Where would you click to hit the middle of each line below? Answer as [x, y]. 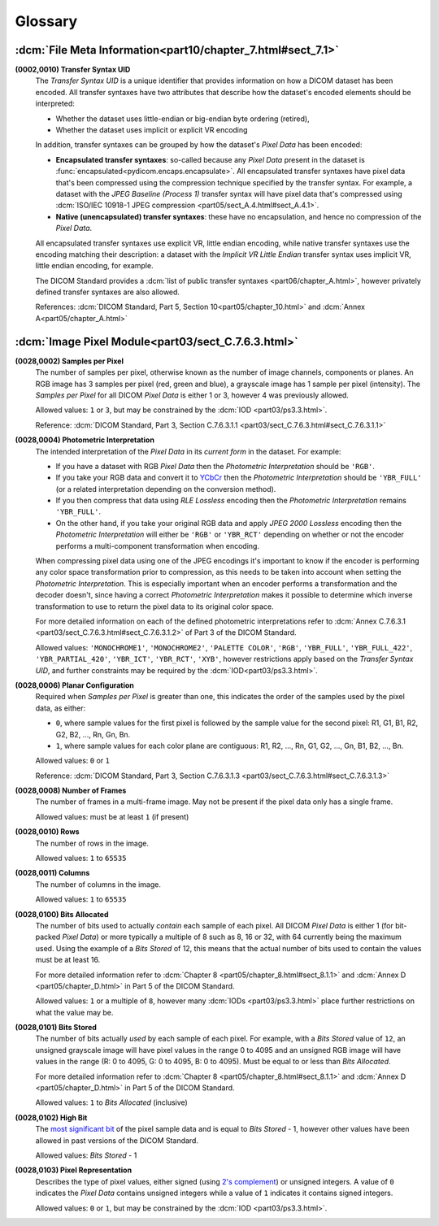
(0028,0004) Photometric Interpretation [85, 440]
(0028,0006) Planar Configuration [74, 685]
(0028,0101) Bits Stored [56, 1028]
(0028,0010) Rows [48, 832]
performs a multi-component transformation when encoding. [158, 546]
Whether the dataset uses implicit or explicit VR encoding [152, 130]
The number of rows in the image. [92, 843]
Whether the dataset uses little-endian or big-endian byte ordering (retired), [183, 119]
